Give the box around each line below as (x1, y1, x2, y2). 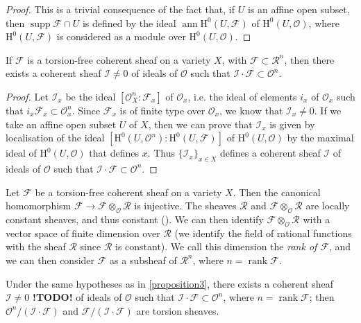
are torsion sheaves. (136, 303, 219, 317)
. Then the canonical (233, 184, 321, 199)
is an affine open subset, (247, 2, 350, 16)
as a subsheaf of (110, 252, 177, 267)
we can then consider (6, 252, 95, 267)
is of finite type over (119, 103, 205, 117)
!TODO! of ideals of (33, 290, 122, 304)
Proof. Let (6, 89, 49, 103)
